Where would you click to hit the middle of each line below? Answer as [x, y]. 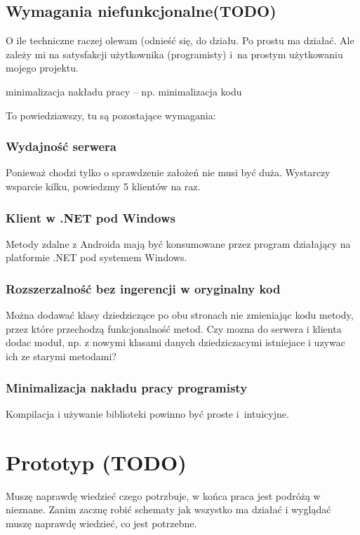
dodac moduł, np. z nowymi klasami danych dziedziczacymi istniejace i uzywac [175, 342]
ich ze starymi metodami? [61, 356]
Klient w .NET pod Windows [91, 217]
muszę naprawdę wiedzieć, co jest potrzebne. [101, 523]
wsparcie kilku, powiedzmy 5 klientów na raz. [103, 186]
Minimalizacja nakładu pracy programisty [127, 387]
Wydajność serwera [61, 146]
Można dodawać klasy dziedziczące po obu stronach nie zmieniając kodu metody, [180, 315]
